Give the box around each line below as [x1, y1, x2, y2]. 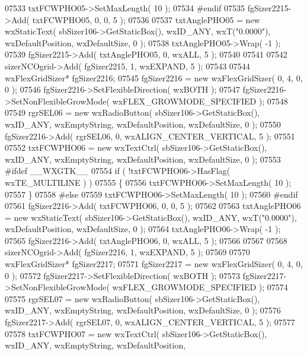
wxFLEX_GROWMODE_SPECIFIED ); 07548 [112, 94, 288, 107]
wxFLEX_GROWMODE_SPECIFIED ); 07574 [112, 281, 288, 293]
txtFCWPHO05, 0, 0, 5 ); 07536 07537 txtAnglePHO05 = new [32, 13, 260, 26]
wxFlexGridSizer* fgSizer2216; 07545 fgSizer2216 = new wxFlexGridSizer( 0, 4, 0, [5, 71, 303, 84]
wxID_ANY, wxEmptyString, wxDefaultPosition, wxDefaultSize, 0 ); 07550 [5, 118, 281, 130]
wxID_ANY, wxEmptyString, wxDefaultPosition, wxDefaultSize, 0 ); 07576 [5, 304, 281, 316]
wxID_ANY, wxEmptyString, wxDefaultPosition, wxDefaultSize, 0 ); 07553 [5, 153, 281, 165]
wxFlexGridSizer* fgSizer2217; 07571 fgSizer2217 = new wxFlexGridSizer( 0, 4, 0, [5, 258, 303, 270]
